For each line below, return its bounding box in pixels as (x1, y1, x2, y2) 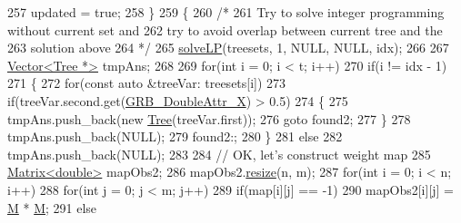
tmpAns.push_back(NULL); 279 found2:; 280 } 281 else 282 (7, 127, 343, 146)
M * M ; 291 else (7, 198, 97, 217)
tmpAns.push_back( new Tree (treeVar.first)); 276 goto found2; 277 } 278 (7, 109, 411, 128)
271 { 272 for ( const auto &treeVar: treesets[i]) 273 (7, 73, 286, 92)
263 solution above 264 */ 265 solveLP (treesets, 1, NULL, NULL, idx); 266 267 (7, 38, 449, 57)
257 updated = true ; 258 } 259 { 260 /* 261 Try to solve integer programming (7, 3, 445, 21)
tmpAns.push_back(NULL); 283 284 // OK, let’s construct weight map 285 (7, 144, 431, 163)
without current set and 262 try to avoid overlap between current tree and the (7, 20, 443, 39)
